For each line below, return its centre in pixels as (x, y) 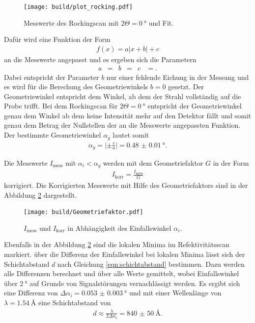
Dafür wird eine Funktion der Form (57, 39)
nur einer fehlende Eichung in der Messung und (178, 77)
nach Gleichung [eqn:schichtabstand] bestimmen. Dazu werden (151, 264)
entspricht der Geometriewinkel (195, 106)
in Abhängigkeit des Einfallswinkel (119, 228)
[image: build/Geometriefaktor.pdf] (84, 212)
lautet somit (131, 135)
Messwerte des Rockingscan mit (71, 22)
